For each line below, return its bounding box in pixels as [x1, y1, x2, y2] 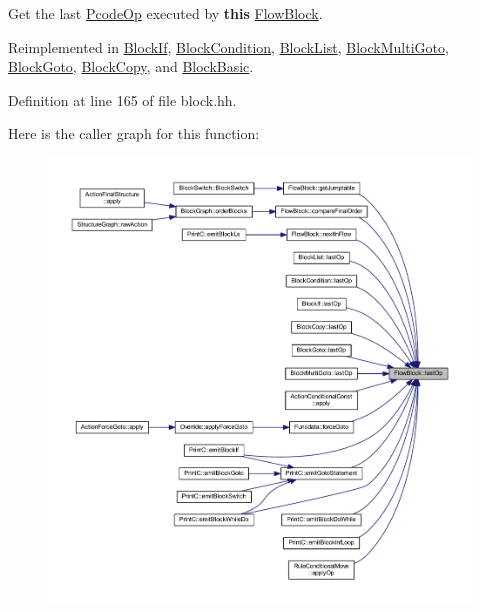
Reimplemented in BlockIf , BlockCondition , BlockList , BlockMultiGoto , [8, 36, 449, 57]
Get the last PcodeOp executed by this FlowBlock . [8, 3, 323, 23]
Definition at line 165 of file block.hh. [8, 89, 237, 110]
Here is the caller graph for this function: [8, 123, 260, 144]
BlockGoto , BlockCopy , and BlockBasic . [8, 56, 254, 77]
